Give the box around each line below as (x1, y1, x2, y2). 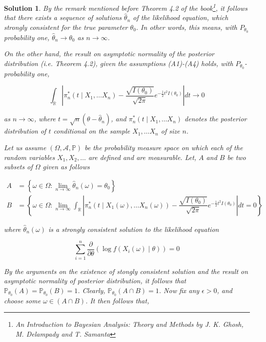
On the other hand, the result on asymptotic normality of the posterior (4, 48, 215, 59)
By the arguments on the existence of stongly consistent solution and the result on (4, 266, 248, 276)
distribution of (4, 126, 46, 136)
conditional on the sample (53, 126, 130, 136)
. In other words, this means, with (136, 22, 238, 32)
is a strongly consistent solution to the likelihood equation (48, 224, 219, 234)
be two (227, 152, 246, 162)
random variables (4, 152, 55, 162)
